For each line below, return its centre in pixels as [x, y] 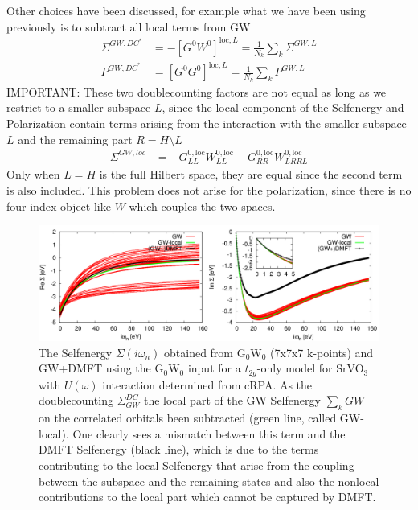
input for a [214, 368]
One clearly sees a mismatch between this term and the [209, 433]
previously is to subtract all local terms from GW [129, 26]
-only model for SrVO [310, 368]
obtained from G [205, 352]
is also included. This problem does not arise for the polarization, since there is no [209, 189]
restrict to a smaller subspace [79, 107]
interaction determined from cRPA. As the [207, 384]
